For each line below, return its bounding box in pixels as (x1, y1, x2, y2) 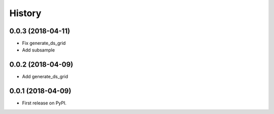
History (9, 8, 42, 19)
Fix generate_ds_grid (22, 40, 66, 46)
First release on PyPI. (22, 100, 67, 106)
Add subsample (22, 47, 55, 53)
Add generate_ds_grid (22, 74, 68, 80)
